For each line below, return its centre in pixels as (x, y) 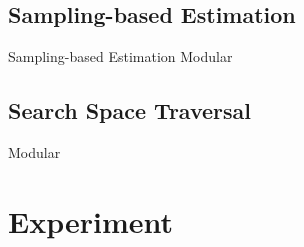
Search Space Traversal (129, 110)
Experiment (91, 220)
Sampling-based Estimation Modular (120, 56)
